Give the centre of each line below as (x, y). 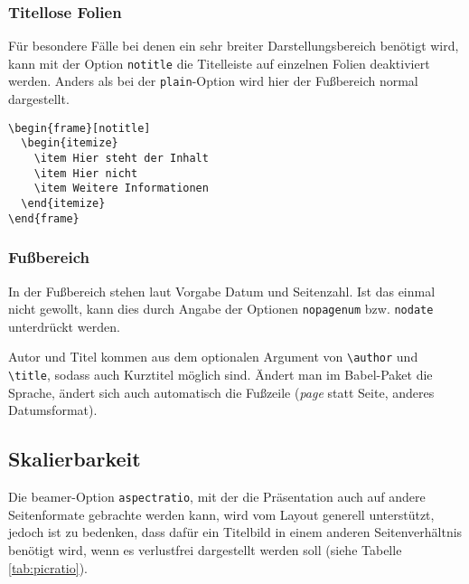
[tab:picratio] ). (48, 567)
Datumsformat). (53, 410)
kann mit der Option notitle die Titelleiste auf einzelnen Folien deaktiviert (219, 63)
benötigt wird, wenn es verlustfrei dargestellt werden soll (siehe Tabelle (205, 549)
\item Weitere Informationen (121, 188)
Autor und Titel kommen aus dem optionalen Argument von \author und (213, 357)
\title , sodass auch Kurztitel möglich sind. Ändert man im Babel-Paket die (220, 375)
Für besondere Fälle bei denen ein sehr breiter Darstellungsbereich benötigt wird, (234, 46)
